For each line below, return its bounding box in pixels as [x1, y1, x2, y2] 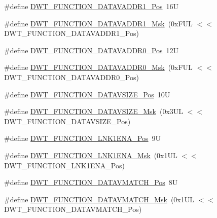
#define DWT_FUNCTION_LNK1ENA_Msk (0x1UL [4, 150, 177, 160]
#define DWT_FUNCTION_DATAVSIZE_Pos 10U [4, 89, 170, 99]
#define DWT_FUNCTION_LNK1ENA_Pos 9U [4, 133, 161, 143]
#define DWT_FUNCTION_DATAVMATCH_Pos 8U [4, 177, 178, 188]
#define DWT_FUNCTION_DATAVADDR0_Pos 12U [4, 45, 179, 55]
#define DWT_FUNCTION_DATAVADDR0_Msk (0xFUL [4, 62, 193, 72]
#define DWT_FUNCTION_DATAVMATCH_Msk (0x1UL [4, 194, 194, 204]
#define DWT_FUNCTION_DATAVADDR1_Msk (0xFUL [4, 18, 193, 28]
